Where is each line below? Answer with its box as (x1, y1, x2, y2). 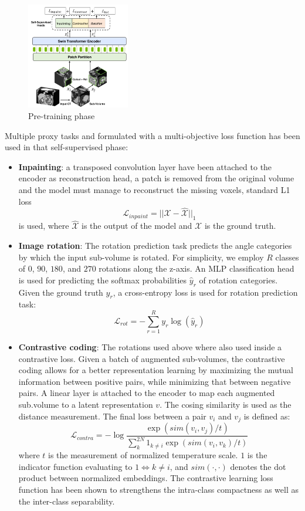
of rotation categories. (199, 273, 278, 286)
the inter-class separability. (18, 495, 115, 507)
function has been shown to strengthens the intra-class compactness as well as (18, 483, 299, 495)
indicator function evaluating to (18, 460, 133, 472)
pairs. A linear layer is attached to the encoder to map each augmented (18, 387, 275, 399)
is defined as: (243, 410, 290, 422)
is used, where (18, 219, 69, 232)
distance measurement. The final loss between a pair (18, 410, 206, 422)
